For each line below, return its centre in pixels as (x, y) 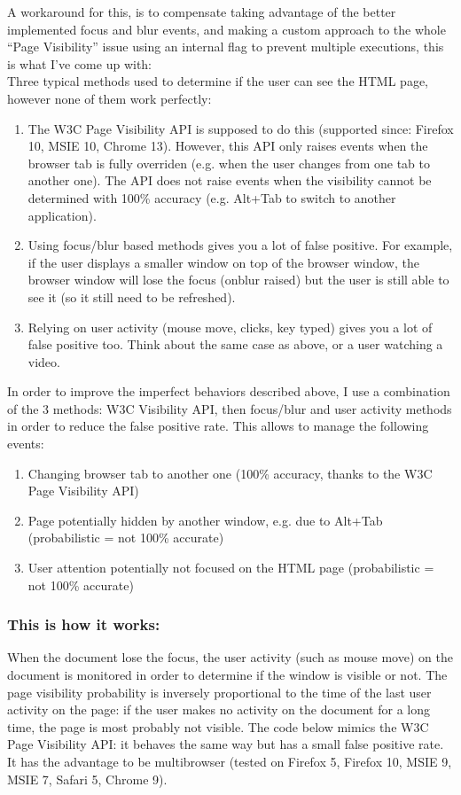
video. (44, 361)
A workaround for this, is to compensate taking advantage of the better (202, 12)
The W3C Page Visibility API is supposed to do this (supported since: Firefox (241, 128)
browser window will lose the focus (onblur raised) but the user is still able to (238, 280)
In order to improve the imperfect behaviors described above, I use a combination (229, 391)
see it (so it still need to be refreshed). (132, 296)
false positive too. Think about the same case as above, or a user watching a (235, 344)
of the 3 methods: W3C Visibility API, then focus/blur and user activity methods (230, 408)
